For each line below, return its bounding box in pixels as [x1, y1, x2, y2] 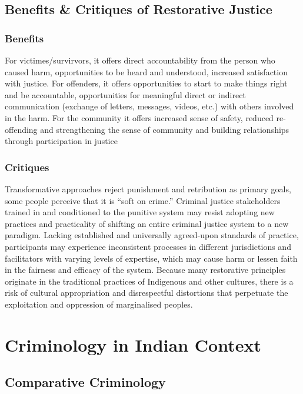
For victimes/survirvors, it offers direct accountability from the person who [5, 54, 275, 66]
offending [5, 123, 38, 135]
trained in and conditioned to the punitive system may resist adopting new [5, 206, 275, 218]
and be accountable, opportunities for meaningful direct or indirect [5, 88, 246, 101]
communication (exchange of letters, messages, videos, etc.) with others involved [5, 100, 294, 112]
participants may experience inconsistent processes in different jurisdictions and [5, 240, 291, 252]
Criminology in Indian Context [5, 332, 261, 356]
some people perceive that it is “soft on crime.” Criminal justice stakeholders [5, 194, 281, 206]
